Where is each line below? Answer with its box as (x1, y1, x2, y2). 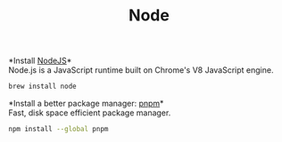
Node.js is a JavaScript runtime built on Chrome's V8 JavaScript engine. (8, 65, 274, 75)
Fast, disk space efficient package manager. (8, 107, 171, 118)
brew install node (8, 82, 77, 91)
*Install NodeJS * (8, 55, 72, 67)
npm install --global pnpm (8, 125, 109, 134)
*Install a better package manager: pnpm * (8, 99, 164, 109)
